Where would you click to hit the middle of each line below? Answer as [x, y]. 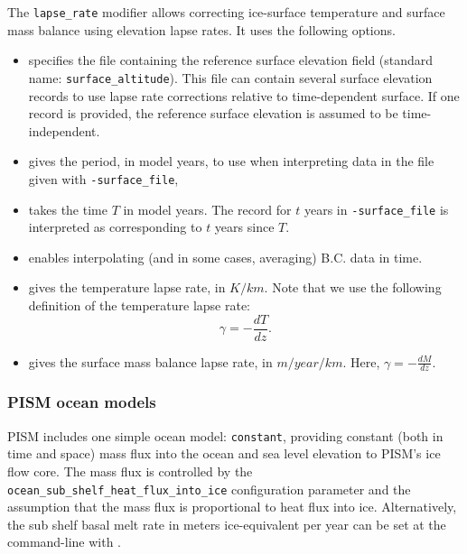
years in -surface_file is [376, 209]
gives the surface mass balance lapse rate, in [150, 361]
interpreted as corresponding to [115, 227]
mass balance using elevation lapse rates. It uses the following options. [201, 29]
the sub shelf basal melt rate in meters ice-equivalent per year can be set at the [227, 524]
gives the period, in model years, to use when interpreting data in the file [231, 161]
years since [244, 227]
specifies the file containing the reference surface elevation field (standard [231, 60]
